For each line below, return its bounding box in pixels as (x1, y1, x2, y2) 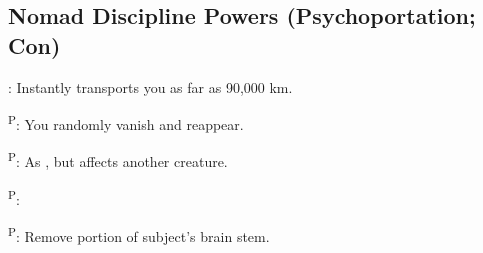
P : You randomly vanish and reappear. (8, 111, 244, 134)
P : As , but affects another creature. (8, 148, 228, 172)
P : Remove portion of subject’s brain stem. (8, 222, 270, 246)
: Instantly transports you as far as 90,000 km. (8, 76, 293, 97)
